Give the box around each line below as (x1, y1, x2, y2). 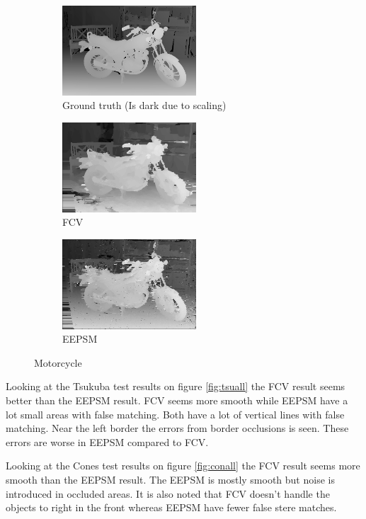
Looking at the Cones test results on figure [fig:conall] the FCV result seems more (6, 458, 360, 473)
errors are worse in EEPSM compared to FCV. (6, 434, 209, 449)
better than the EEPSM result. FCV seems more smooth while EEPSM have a (6, 392, 348, 407)
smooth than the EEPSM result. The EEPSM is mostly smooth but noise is (6, 472, 335, 486)
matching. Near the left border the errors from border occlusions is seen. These (6, 421, 349, 435)
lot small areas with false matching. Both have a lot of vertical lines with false (6, 406, 345, 421)
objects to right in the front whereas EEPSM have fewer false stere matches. (6, 500, 337, 515)
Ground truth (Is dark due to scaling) (62, 98, 227, 113)
